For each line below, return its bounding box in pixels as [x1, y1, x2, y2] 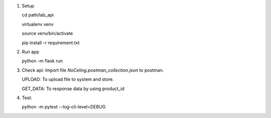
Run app [22, 48, 40, 54]
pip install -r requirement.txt [22, 39, 80, 45]
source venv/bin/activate [22, 30, 73, 36]
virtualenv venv [22, 21, 54, 27]
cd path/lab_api [22, 12, 54, 18]
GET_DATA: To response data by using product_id [22, 85, 125, 91]
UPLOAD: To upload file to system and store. [22, 76, 114, 82]
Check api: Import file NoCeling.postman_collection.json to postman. [22, 67, 164, 73]
